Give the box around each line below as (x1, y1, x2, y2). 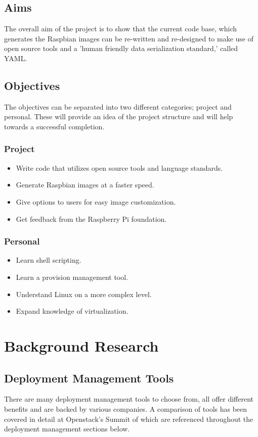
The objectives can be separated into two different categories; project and (4, 101, 232, 112)
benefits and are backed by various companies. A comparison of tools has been (4, 403, 247, 414)
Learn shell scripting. (16, 255, 81, 265)
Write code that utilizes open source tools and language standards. (16, 162, 223, 173)
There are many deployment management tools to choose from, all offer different (4, 394, 254, 404)
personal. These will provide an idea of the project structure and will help (4, 111, 233, 122)
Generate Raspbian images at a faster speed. (16, 179, 154, 190)
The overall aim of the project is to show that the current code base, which (4, 23, 237, 34)
